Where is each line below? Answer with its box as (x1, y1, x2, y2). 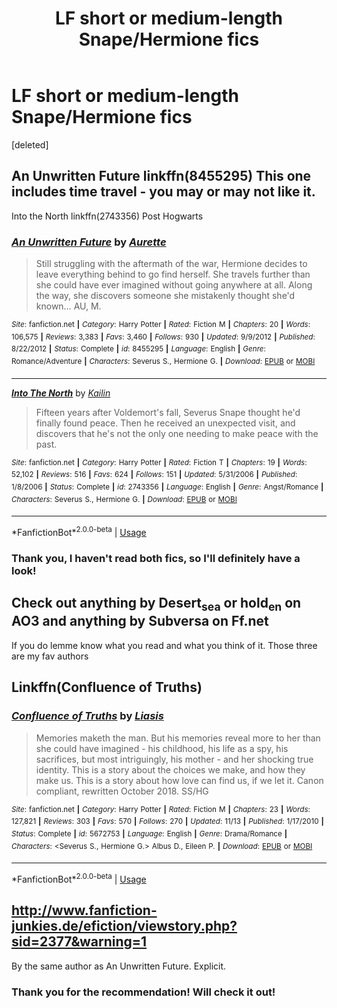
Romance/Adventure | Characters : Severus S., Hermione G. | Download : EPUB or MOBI (11, 357, 316, 367)
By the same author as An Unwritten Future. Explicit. (11, 960, 227, 972)
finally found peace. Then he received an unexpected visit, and (35, 417, 296, 429)
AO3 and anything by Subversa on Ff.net (11, 613, 269, 630)
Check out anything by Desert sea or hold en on (11, 595, 302, 614)
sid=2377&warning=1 (11, 933, 148, 951)
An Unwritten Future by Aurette (11, 235, 167, 249)
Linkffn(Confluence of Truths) (11, 679, 203, 696)
